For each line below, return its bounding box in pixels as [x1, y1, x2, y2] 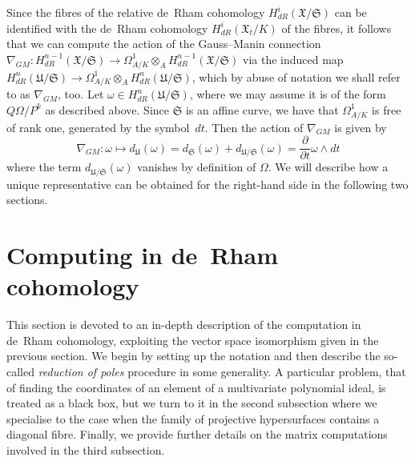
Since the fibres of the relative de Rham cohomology [6, 4, 265, 20]
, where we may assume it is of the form [189, 86, 386, 102]
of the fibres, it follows [281, 19, 392, 36]
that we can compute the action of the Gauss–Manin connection [6, 35, 321, 52]
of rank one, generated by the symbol [6, 118, 190, 135]
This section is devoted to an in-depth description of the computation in [6, 316, 361, 333]
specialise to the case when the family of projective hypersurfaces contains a [6, 410, 380, 427]
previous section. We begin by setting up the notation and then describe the [6, 347, 381, 364]
